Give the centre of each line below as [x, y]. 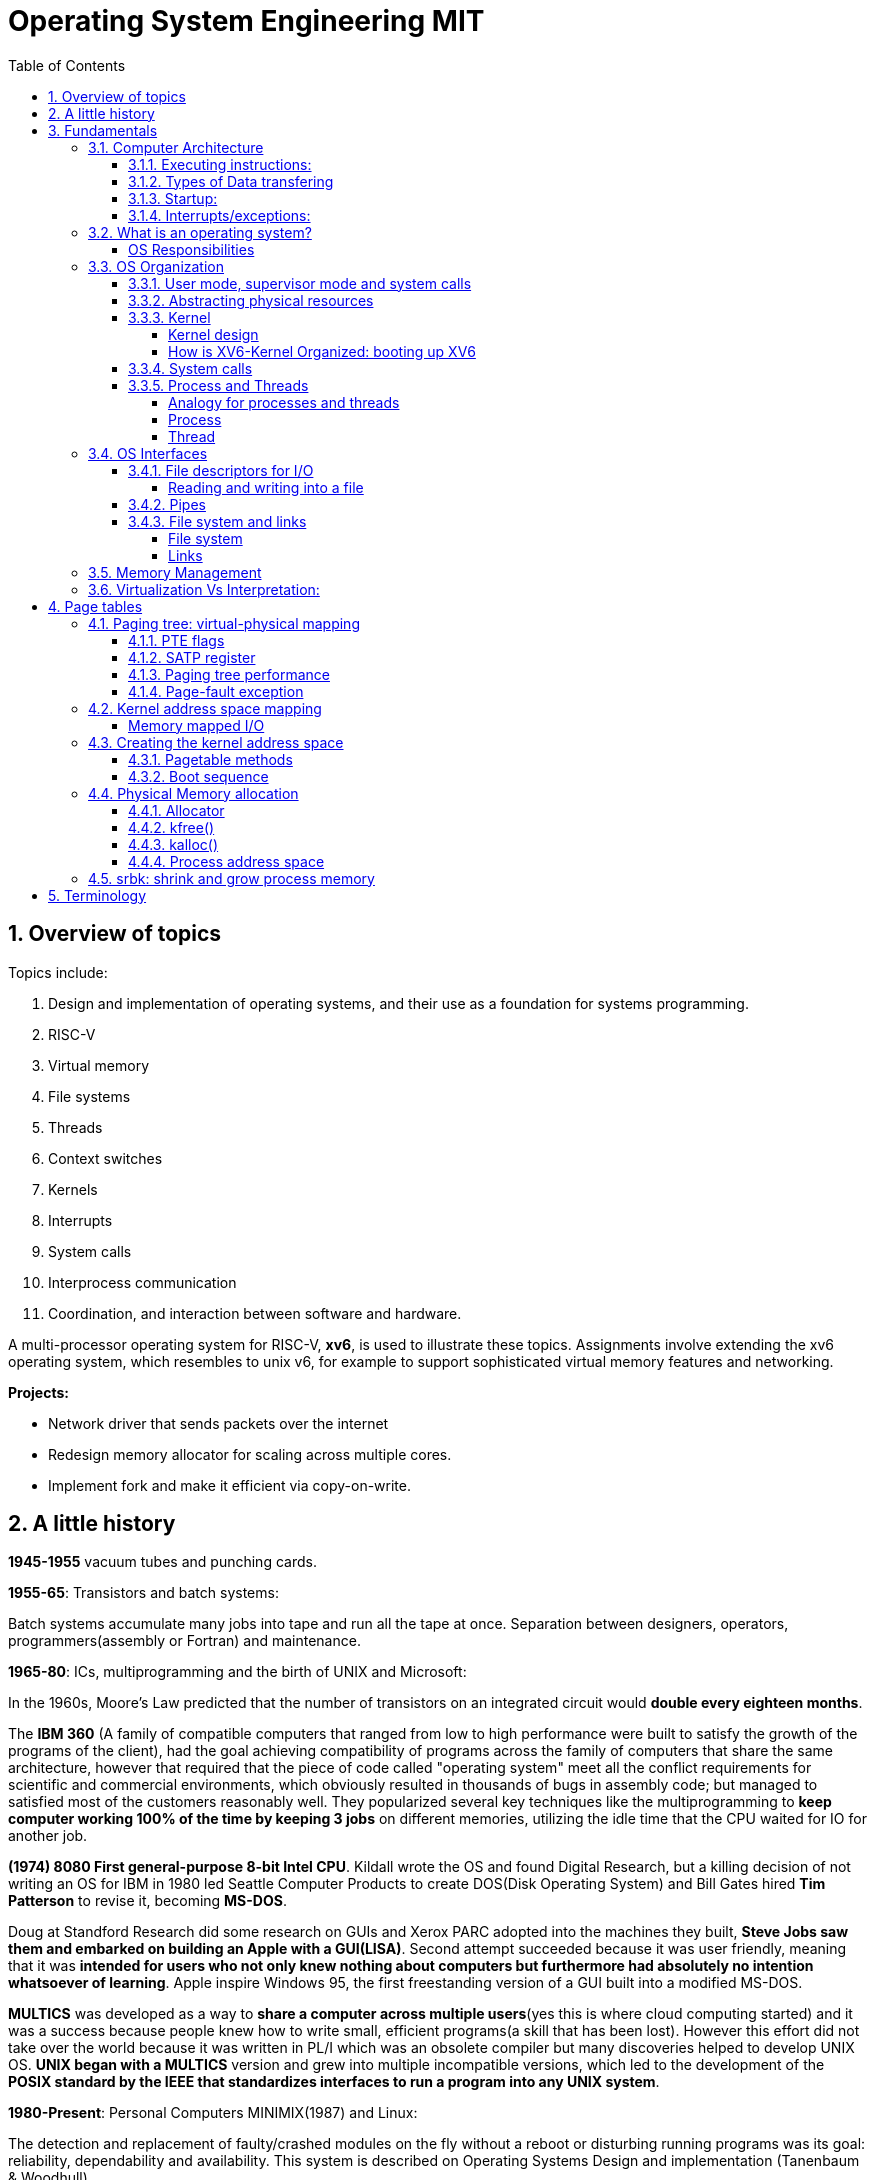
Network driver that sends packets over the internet [218, 1423]
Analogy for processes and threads [284, 402]
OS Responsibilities [191, 249]
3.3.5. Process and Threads [218, 385]
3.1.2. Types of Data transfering [231, 181]
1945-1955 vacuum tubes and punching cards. [162, 1562]
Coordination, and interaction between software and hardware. [255, 1313]
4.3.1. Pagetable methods [210, 759]
